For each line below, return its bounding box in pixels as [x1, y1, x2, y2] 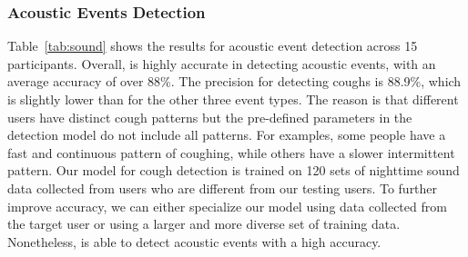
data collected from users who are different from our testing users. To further [7, 178, 438, 197]
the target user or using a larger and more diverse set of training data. [7, 214, 401, 233]
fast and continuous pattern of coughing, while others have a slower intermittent [7, 143, 455, 162]
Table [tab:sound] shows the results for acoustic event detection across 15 [7, 36, 418, 55]
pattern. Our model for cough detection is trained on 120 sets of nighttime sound [7, 161, 460, 180]
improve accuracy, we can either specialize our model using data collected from [7, 196, 447, 215]
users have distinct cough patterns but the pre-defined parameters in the [7, 107, 412, 126]
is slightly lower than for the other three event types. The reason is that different [7, 90, 459, 108]
